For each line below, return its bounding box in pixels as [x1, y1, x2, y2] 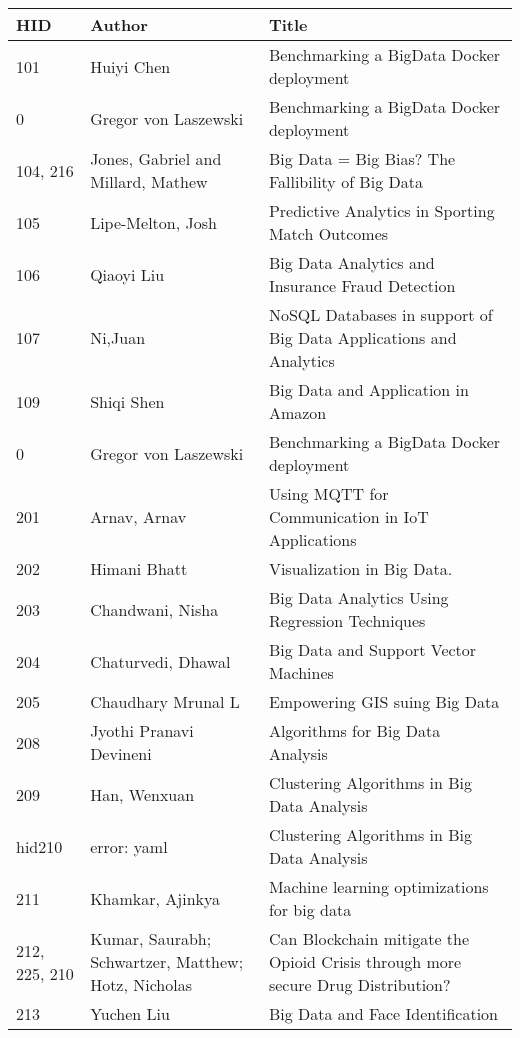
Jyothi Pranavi [90, 719, 194, 742]
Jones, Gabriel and [90, 147, 222, 170]
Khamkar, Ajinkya [90, 886, 220, 910]
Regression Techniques [268, 609, 426, 632]
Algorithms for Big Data [268, 719, 441, 742]
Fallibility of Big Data [268, 170, 423, 193]
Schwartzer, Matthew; [90, 950, 244, 973]
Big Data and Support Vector [268, 638, 477, 661]
